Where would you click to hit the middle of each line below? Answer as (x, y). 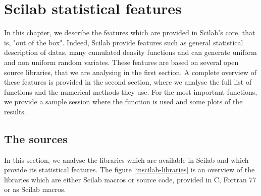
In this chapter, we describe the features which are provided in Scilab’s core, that (130, 32)
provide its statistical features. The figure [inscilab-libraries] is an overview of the (129, 170)
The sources (36, 138)
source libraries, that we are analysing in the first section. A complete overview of (130, 72)
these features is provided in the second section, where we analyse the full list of (128, 82)
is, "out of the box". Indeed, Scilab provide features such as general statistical (124, 42)
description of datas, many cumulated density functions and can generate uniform (130, 52)
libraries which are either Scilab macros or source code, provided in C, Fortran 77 (130, 179)
